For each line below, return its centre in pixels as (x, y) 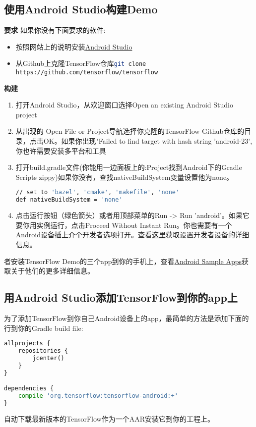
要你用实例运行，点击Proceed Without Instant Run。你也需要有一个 (124, 225)
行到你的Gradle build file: (44, 328)
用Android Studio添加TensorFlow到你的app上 (121, 297)
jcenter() (48, 358)
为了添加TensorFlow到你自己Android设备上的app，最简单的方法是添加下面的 (127, 318)
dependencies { (29, 389)
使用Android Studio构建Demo (81, 9)
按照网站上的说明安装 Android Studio (74, 46)
